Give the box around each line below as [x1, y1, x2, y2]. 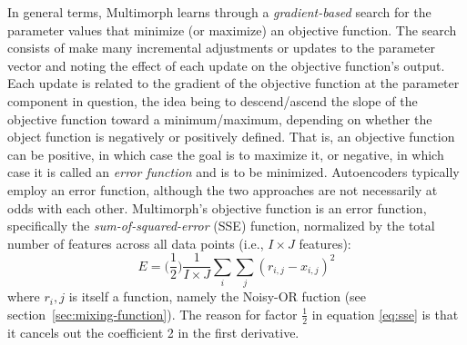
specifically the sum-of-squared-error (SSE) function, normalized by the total [7, 216, 435, 235]
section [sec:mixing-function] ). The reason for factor [7, 304, 298, 323]
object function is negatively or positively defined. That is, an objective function [7, 127, 455, 146]
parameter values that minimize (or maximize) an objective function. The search [7, 20, 457, 39]
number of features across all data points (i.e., [7, 233, 264, 252]
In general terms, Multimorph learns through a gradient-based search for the [7, 3, 431, 21]
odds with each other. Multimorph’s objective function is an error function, [7, 198, 427, 217]
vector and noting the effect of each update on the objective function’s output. [7, 55, 445, 74]
